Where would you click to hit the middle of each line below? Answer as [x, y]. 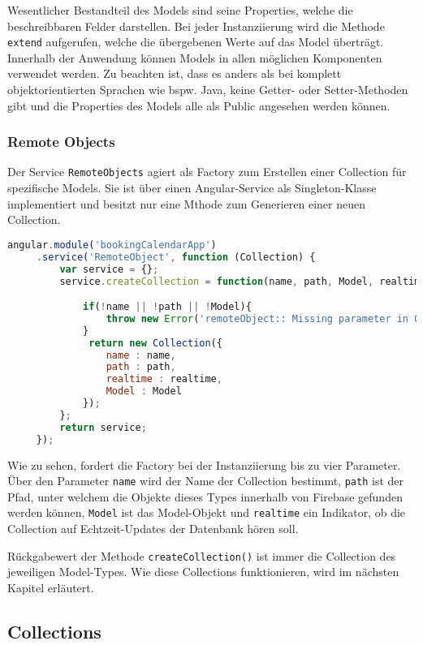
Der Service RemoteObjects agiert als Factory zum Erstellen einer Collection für [207, 172]
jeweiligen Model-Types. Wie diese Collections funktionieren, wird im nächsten [203, 572]
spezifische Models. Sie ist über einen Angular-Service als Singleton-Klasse [192, 188]
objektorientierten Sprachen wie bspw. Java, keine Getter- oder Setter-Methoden [208, 90]
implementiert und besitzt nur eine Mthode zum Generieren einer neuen [186, 203]
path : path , [141, 367]
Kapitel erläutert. [51, 587]
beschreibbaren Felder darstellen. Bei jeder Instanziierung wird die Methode [196, 26]
